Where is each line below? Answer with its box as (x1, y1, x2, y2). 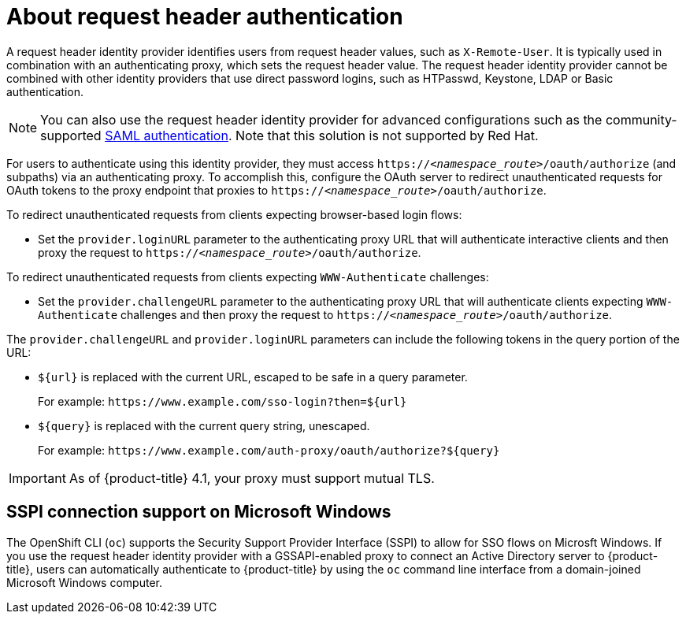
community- (605, 111, 677, 128)
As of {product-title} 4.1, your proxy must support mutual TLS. (69, 470, 435, 486)
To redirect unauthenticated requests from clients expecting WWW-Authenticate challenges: (6, 269, 489, 284)
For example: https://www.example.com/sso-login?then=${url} (38, 394, 407, 408)
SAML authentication (105, 127, 228, 143)
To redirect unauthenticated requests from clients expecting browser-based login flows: (6, 207, 462, 221)
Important (9, 470, 66, 486)
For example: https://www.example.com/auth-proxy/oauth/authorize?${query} (38, 443, 500, 457)
